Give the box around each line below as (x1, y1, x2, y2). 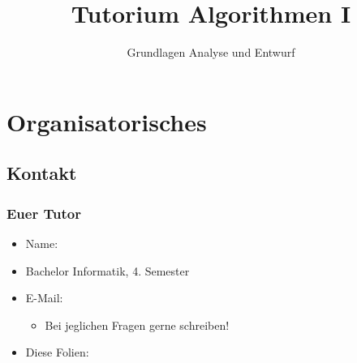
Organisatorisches (6, 105, 207, 138)
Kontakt (6, 160, 77, 186)
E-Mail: (25, 289, 63, 306)
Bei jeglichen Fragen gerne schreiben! (45, 316, 230, 333)
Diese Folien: (25, 344, 89, 361)
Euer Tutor (6, 203, 81, 223)
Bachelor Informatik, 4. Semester (25, 262, 190, 279)
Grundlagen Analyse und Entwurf (127, 44, 295, 61)
